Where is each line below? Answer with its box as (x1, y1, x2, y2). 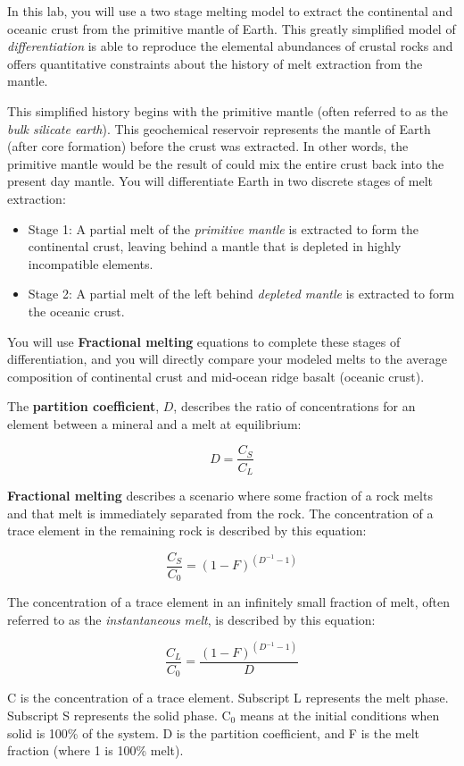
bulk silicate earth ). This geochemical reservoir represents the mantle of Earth (7, 119, 431, 138)
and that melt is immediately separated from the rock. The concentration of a (7, 503, 434, 522)
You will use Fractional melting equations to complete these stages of (7, 332, 401, 350)
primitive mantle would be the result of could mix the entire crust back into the (7, 154, 444, 173)
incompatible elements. (28, 254, 153, 273)
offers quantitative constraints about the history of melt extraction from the (7, 54, 423, 72)
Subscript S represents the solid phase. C (7, 706, 231, 725)
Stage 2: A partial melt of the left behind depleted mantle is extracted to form (28, 284, 455, 303)
